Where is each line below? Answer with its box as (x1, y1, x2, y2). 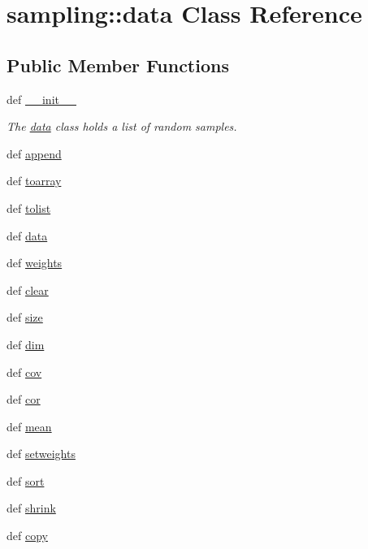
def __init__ (6, 90, 76, 107)
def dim (6, 335, 45, 352)
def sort (6, 472, 45, 489)
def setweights (6, 445, 76, 462)
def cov (6, 363, 42, 380)
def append (6, 145, 62, 162)
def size (6, 309, 43, 326)
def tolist (6, 199, 51, 216)
